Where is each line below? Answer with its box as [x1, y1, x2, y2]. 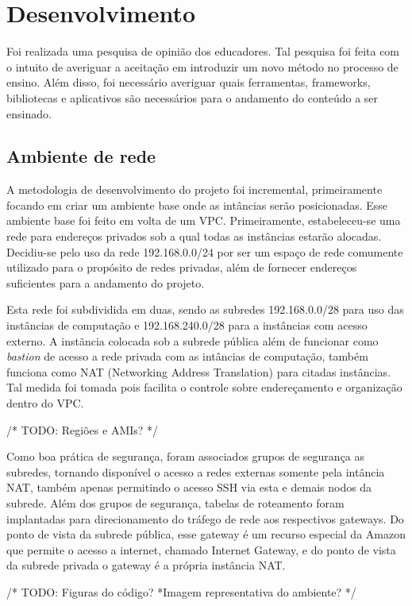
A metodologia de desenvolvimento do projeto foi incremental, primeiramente [6, 181, 383, 198]
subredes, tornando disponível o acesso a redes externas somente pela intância [6, 463, 385, 480]
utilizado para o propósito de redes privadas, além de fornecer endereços [6, 259, 357, 276]
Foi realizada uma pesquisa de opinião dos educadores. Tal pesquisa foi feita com [6, 43, 400, 60]
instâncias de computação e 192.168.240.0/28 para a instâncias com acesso [6, 317, 368, 334]
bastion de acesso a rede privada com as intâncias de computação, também [6, 348, 368, 365]
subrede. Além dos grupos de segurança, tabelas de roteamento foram [6, 494, 345, 511]
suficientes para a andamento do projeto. [6, 274, 205, 291]
